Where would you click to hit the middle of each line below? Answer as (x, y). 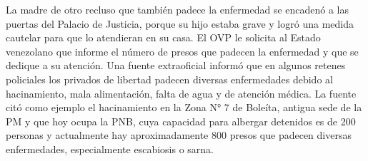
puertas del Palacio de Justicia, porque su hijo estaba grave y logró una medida (180, 23)
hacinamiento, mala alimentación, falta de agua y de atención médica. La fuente (181, 93)
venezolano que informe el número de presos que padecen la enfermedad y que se (182, 51)
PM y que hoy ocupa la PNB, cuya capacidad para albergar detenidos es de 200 (181, 121)
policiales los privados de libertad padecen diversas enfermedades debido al (169, 79)
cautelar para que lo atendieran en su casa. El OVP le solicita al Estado (163, 37)
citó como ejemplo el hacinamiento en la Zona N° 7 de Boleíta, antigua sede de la (184, 107)
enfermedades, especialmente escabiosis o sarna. (110, 149)
